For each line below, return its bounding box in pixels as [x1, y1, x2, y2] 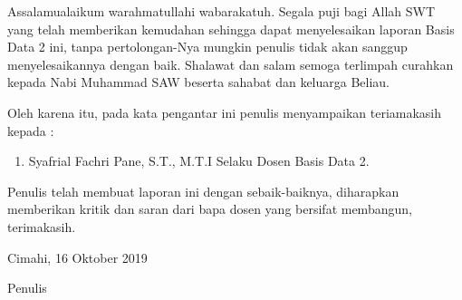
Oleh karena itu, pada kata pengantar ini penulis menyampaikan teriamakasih [7, 102, 442, 121]
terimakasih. [7, 217, 76, 236]
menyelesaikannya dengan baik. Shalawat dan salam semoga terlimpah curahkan [7, 54, 454, 73]
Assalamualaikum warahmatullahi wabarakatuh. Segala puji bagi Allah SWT [7, 2, 436, 20]
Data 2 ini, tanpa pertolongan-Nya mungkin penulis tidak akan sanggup [7, 37, 408, 56]
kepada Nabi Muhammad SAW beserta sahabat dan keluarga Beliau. [7, 73, 390, 92]
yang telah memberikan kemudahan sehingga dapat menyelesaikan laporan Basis [7, 19, 455, 38]
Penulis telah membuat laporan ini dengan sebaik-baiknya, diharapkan [7, 181, 399, 200]
